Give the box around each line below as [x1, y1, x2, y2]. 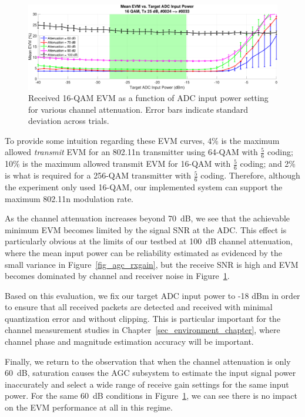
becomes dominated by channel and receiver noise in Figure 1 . [5, 270, 230, 282]
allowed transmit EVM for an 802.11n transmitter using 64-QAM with [5, 146, 258, 158]
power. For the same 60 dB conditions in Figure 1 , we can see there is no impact [5, 389, 297, 402]
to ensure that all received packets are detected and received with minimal [5, 301, 273, 313]
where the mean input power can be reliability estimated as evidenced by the [5, 246, 282, 258]
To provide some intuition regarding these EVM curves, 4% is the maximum [5, 134, 280, 146]
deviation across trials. [28, 115, 109, 127]
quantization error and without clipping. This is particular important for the [5, 312, 281, 324]
